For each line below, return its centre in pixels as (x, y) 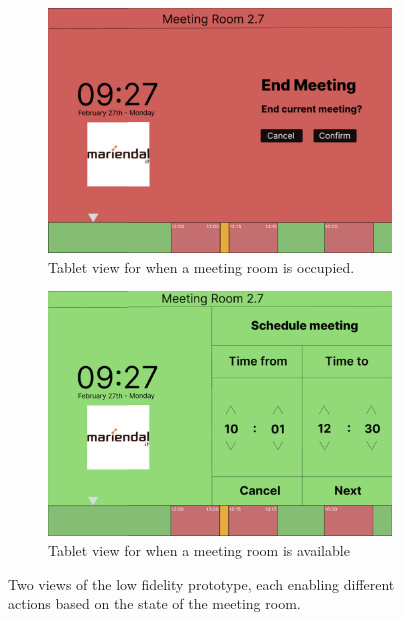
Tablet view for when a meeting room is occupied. (201, 266)
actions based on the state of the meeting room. (154, 603)
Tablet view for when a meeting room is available (199, 549)
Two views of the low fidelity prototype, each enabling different (201, 583)
